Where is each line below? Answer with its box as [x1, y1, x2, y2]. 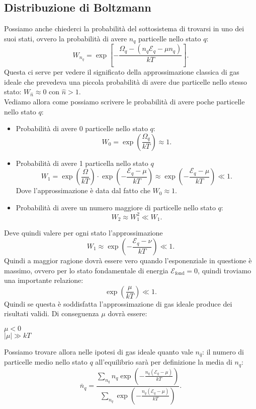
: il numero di [202, 346, 244, 357]
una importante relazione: [4, 275, 83, 285]
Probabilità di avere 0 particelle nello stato [16, 123, 148, 134]
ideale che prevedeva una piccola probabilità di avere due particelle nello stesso [4, 76, 247, 87]
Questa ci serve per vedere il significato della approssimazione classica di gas [4, 67, 239, 77]
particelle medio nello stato [4, 357, 88, 367]
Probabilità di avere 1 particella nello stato [16, 157, 148, 168]
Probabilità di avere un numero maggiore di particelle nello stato [16, 202, 216, 212]
